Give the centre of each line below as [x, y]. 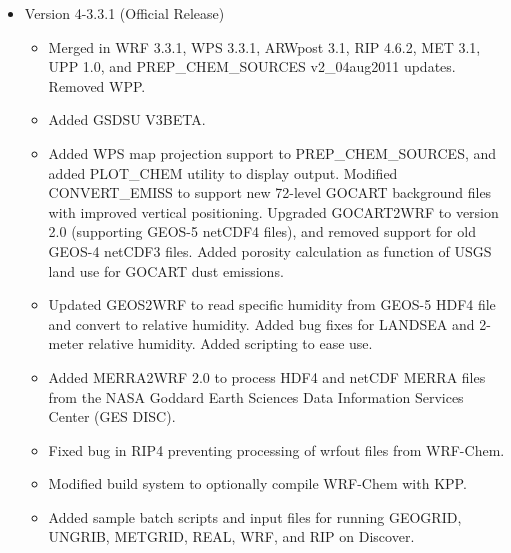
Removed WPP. [97, 85]
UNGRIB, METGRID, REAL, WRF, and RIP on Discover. [231, 536]
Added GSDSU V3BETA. [127, 119]
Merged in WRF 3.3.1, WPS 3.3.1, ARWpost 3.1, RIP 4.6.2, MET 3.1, [264, 46]
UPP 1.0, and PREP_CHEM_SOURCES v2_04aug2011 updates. [252, 66]
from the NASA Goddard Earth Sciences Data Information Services [256, 396]
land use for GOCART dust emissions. [166, 270]
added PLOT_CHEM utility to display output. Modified [223, 172]
